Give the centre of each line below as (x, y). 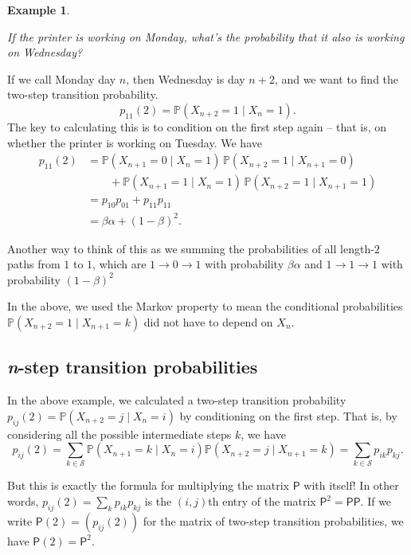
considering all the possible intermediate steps (119, 434)
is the (158, 501)
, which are (119, 264)
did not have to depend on (208, 321)
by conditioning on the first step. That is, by (288, 415)
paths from (34, 264)
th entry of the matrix (262, 501)
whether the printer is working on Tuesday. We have (135, 142)
